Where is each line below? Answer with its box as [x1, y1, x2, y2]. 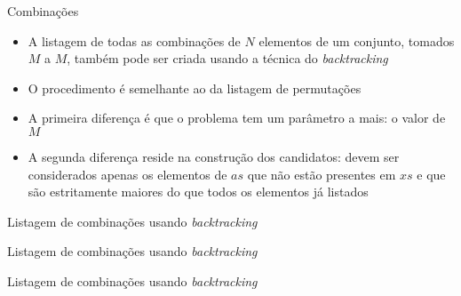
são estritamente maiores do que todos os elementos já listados [28, 182, 369, 201]
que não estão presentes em [247, 164, 396, 183]
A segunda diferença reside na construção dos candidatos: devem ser [28, 147, 400, 165]
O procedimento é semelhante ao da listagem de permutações [28, 78, 362, 97]
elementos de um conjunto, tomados [258, 31, 455, 50]
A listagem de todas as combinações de [28, 31, 241, 50]
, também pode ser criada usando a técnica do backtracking [67, 49, 388, 68]
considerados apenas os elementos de [28, 164, 227, 183]
